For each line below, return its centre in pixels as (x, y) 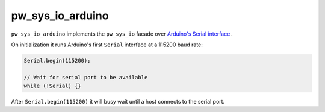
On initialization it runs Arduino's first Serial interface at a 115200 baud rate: (107, 45)
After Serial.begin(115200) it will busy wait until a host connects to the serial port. (118, 102)
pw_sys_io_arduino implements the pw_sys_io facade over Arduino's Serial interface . (121, 34)
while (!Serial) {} (52, 86)
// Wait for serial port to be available (86, 77)
